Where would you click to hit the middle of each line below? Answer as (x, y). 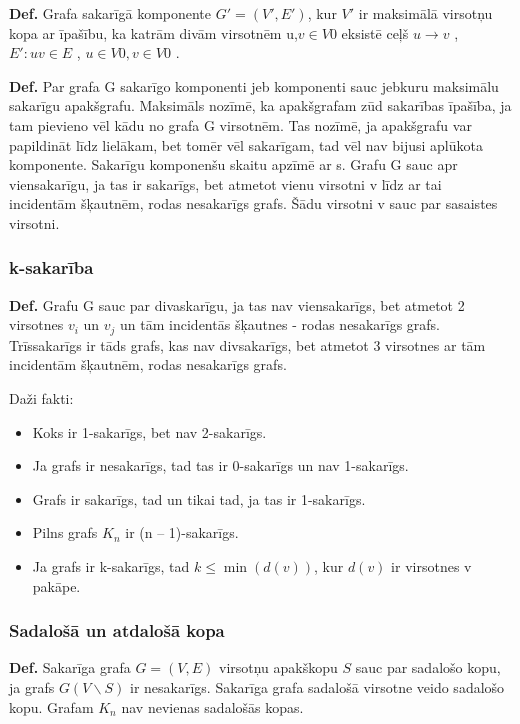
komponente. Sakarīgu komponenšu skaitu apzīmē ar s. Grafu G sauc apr (233, 164)
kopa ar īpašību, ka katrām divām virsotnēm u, (153, 32)
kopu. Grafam (51, 706)
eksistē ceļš (375, 32)
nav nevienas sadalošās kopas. (212, 706)
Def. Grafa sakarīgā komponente (110, 13)
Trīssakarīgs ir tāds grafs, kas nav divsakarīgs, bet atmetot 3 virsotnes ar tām (247, 344)
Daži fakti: (41, 397)
